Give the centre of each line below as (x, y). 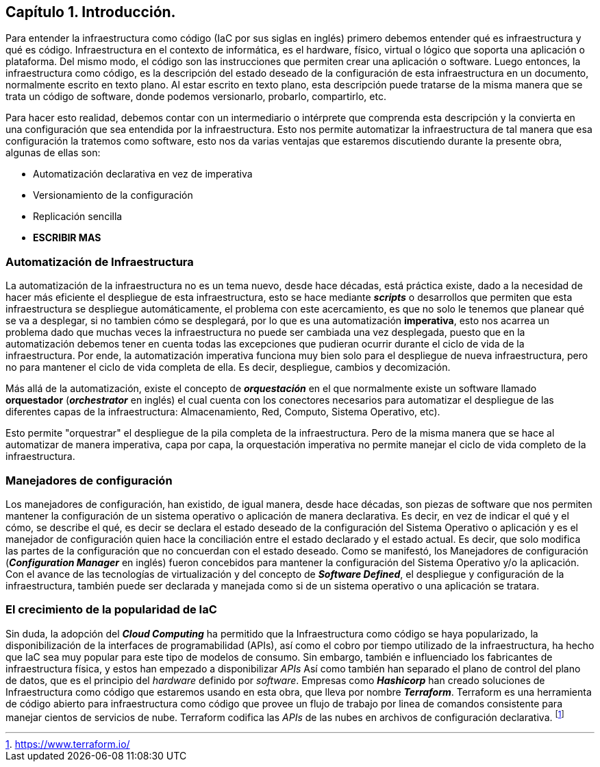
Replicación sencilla (78, 217)
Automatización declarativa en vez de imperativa (143, 174)
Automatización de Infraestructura (100, 261)
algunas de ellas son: (53, 153)
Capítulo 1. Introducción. (91, 12)
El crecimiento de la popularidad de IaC (111, 610)
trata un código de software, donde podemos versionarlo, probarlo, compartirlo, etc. (196, 97)
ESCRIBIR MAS (67, 238)
